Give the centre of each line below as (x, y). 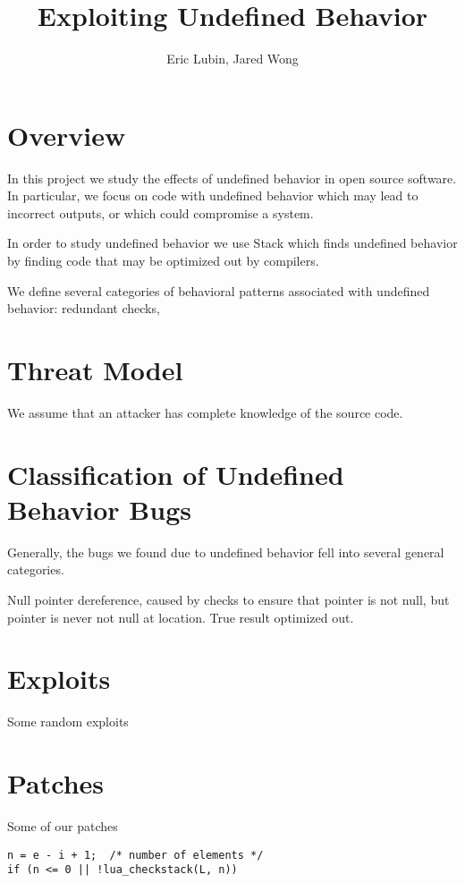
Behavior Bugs (99, 509)
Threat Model (95, 369)
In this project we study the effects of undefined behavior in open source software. (232, 178)
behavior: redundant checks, (84, 308)
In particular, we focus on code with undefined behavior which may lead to (213, 195)
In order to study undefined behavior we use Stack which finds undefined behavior (232, 243)
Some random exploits (68, 722)
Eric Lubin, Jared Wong (232, 59)
